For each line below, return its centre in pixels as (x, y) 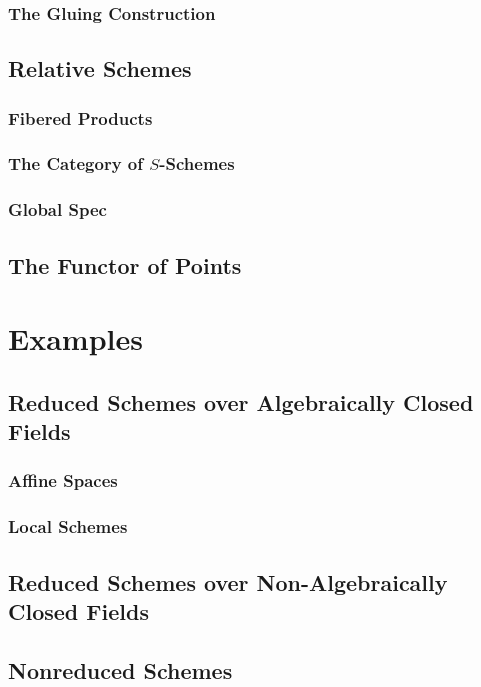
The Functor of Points (125, 264)
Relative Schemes (100, 68)
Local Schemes (68, 526)
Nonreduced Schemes (120, 669)
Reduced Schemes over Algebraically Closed (241, 401)
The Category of (76, 163)
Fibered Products (80, 117)
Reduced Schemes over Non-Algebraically (228, 581)
